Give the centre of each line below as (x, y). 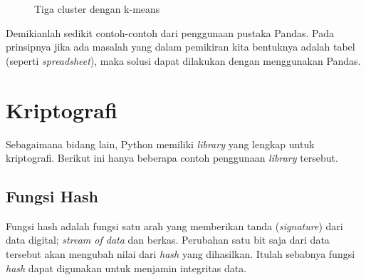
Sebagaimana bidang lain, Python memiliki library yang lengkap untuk (160, 144)
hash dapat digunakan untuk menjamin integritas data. (126, 268)
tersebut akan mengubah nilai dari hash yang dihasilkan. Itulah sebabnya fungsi (181, 254)
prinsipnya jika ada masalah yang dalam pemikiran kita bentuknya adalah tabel (181, 47)
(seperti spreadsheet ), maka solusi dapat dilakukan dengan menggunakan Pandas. (183, 60)
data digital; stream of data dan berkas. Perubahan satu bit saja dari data (168, 240)
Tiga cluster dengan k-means (97, 9)
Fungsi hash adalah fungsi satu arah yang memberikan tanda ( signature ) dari (174, 225)
